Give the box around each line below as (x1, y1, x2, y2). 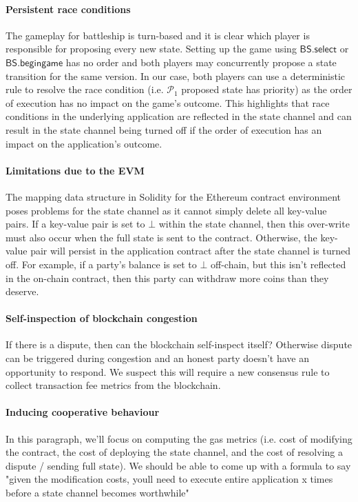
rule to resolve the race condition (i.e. (6, 82, 164, 97)
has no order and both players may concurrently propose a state (65, 54, 337, 69)
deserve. (6, 284, 39, 299)
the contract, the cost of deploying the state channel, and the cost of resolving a (6, 445, 343, 459)
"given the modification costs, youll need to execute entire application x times (6, 472, 333, 486)
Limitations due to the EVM (6, 163, 145, 177)
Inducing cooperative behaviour (6, 405, 160, 419)
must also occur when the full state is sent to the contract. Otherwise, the (6, 230, 317, 244)
